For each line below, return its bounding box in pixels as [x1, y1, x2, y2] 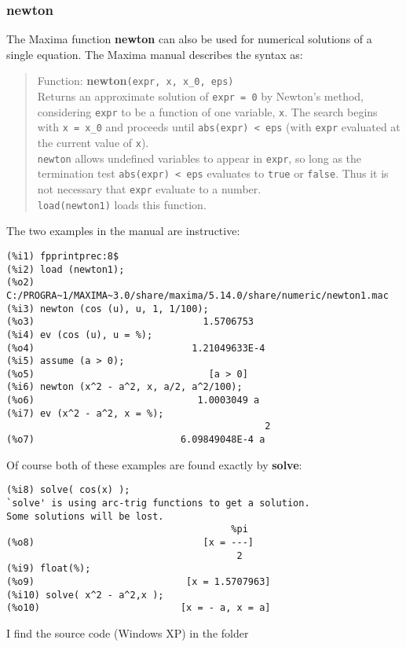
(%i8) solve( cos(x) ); [6, 484, 130, 496]
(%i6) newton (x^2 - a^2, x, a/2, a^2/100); [6, 381, 243, 393]
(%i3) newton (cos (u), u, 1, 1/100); [6, 303, 209, 314]
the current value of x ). [37, 134, 149, 151]
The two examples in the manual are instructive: [6, 222, 240, 239]
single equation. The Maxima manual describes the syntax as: [6, 46, 303, 62]
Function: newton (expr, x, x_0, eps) [37, 72, 234, 89]
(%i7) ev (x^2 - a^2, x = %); [6, 407, 164, 419]
